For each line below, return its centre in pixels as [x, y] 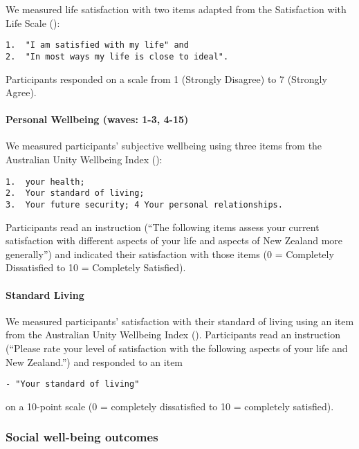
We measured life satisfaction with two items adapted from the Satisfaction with [176, 9]
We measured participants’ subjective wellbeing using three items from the [164, 146]
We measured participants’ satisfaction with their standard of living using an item [180, 321]
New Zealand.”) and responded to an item [94, 361]
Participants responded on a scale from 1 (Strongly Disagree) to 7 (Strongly [166, 79]
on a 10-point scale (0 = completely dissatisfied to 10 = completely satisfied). [170, 406]
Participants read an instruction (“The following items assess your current [163, 227]
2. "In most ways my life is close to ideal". [117, 56]
